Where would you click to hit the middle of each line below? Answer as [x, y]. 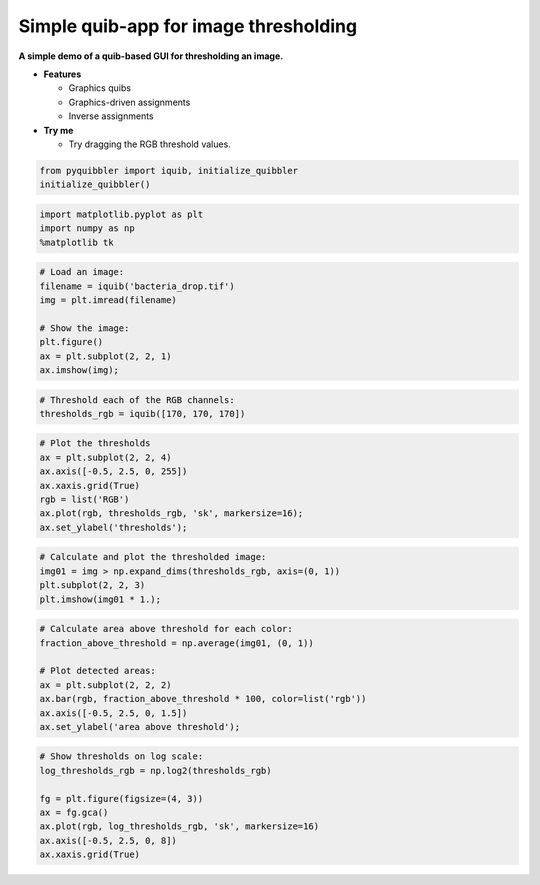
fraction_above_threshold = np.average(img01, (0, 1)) [176, 643]
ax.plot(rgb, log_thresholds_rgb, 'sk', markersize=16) [179, 826]
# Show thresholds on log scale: [121, 756]
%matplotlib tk [76, 242]
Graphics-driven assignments [129, 102]
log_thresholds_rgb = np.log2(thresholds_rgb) [155, 770]
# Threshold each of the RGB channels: [137, 399]
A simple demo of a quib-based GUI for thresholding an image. [151, 56]
